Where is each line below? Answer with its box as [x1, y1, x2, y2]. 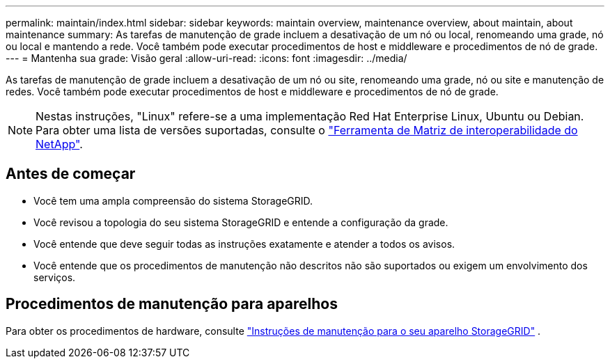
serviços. [33, 271, 76, 283]
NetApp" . [36, 137, 83, 151]
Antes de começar [6, 165, 136, 183]
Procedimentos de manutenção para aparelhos [6, 295, 338, 313]
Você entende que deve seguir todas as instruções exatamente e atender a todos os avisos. [33, 237, 455, 250]
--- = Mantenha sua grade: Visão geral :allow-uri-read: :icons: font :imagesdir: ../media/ [6, 52, 407, 64]
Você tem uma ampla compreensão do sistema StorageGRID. [33, 194, 313, 207]
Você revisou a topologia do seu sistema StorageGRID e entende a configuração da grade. [33, 216, 448, 228]
